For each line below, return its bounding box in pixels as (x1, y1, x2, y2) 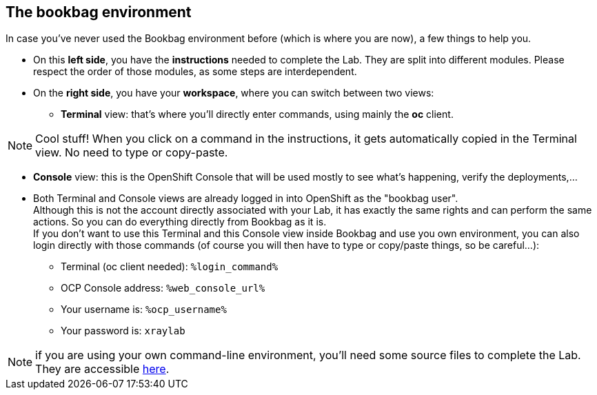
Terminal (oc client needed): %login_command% (61, 261, 279, 273)
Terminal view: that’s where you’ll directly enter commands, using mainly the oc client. (61, 108, 454, 121)
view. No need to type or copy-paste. (35, 145, 228, 160)
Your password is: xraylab (61, 325, 185, 337)
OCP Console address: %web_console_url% (61, 282, 265, 294)
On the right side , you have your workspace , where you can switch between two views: (33, 87, 434, 99)
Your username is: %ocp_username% (61, 303, 227, 316)
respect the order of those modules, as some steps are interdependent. (33, 65, 357, 78)
